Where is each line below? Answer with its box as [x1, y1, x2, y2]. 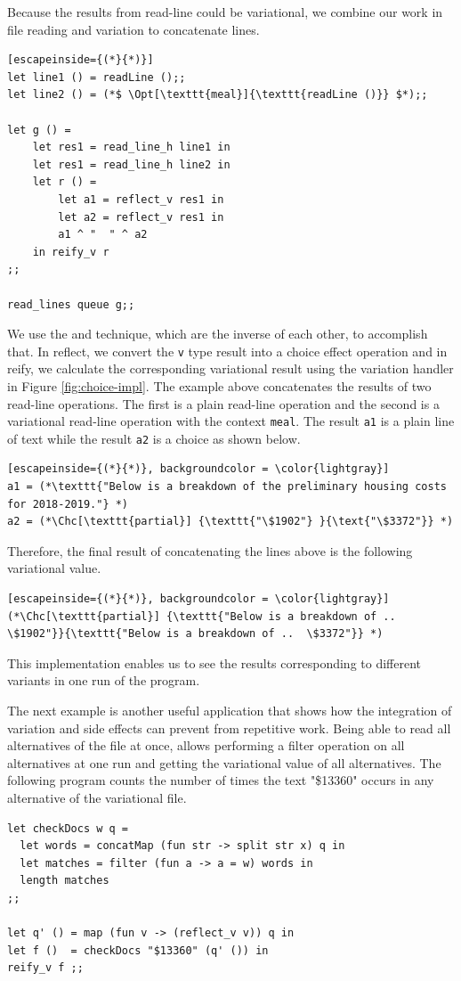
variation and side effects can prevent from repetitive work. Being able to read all [7, 718, 451, 737]
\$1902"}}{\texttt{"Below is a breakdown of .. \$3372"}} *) [7, 627, 384, 641]
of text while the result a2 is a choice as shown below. [7, 429, 301, 447]
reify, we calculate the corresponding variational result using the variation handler [7, 359, 454, 378]
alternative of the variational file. [7, 788, 187, 806]
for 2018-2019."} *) [7, 497, 129, 511]
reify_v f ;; [7, 961, 84, 975]
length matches [20, 874, 109, 887]
